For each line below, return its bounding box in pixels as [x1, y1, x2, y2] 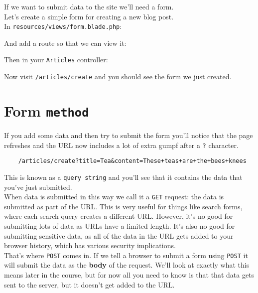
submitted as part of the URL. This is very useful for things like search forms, [4, 201, 243, 211]
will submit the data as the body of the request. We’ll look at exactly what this [4, 260, 250, 270]
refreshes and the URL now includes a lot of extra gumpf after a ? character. [4, 140, 239, 150]
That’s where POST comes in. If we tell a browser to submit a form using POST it [4, 250, 248, 260]
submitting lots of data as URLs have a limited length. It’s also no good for [4, 221, 235, 231]
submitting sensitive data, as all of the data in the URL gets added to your [4, 230, 234, 241]
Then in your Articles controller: [4, 54, 108, 65]
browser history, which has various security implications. [4, 240, 176, 251]
